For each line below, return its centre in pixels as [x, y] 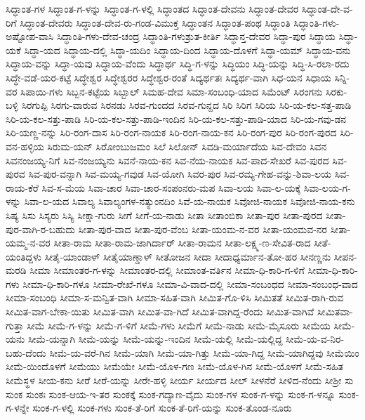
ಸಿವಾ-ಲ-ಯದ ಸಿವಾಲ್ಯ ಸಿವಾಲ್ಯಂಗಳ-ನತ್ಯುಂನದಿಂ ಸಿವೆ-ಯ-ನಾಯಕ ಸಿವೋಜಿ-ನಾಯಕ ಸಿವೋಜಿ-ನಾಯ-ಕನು [190, 201]
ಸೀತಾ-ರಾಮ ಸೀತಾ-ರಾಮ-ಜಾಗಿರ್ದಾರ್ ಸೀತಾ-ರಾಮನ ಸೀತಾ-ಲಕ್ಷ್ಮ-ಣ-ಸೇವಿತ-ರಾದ [182, 243]
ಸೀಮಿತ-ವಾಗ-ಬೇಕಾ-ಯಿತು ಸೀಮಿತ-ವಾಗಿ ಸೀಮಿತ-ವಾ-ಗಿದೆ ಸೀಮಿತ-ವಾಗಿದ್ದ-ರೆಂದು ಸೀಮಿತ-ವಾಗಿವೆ [160, 311]
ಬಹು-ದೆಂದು [26, 352]
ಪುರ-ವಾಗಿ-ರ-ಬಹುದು [40, 229]
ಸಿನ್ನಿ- [342, 77]
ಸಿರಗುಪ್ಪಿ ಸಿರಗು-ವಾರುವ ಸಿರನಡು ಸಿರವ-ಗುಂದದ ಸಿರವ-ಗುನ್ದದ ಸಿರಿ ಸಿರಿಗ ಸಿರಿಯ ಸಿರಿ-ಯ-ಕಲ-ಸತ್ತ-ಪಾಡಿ [186, 105]
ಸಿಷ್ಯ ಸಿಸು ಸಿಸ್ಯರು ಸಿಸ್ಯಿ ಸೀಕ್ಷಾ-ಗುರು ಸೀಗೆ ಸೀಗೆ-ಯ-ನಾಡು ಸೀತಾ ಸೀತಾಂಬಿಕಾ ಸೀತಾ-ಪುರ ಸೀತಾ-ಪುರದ [164, 215]
